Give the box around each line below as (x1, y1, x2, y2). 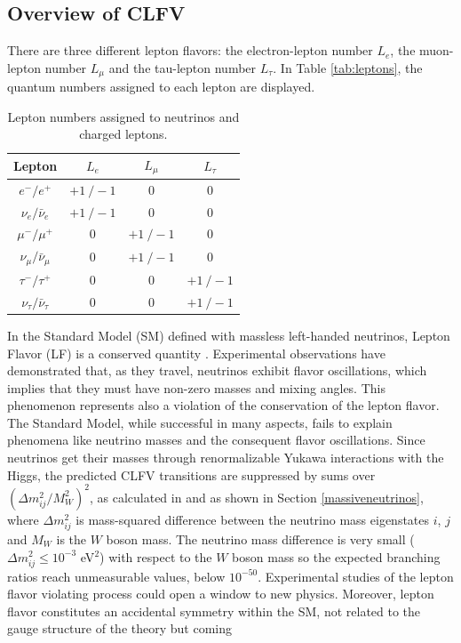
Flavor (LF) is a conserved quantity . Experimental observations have (7, 343, 385, 362)
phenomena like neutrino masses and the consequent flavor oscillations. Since (7, 430, 425, 449)
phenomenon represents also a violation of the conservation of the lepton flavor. (7, 396, 440, 414)
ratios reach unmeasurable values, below (7, 567, 226, 585)
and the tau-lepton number (108, 58, 257, 76)
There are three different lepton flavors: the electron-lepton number (7, 41, 373, 60)
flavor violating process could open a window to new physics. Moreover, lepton (7, 584, 434, 603)
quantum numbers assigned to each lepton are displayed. (7, 77, 315, 96)
